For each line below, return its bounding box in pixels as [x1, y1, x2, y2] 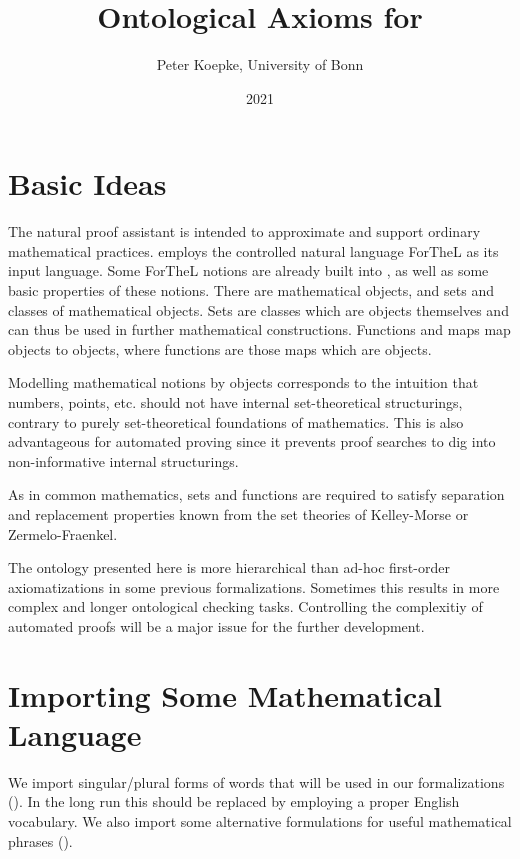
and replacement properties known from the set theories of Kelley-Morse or [8, 503, 469, 524]
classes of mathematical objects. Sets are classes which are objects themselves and [8, 299, 509, 320]
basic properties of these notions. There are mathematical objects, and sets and [8, 280, 494, 301]
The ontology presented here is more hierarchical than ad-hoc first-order [8, 557, 450, 578]
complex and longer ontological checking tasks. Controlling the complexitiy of [8, 596, 483, 617]
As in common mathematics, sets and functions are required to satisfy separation [8, 484, 505, 505]
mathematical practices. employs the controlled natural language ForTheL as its [8, 240, 499, 261]
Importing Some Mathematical [8, 674, 442, 715]
